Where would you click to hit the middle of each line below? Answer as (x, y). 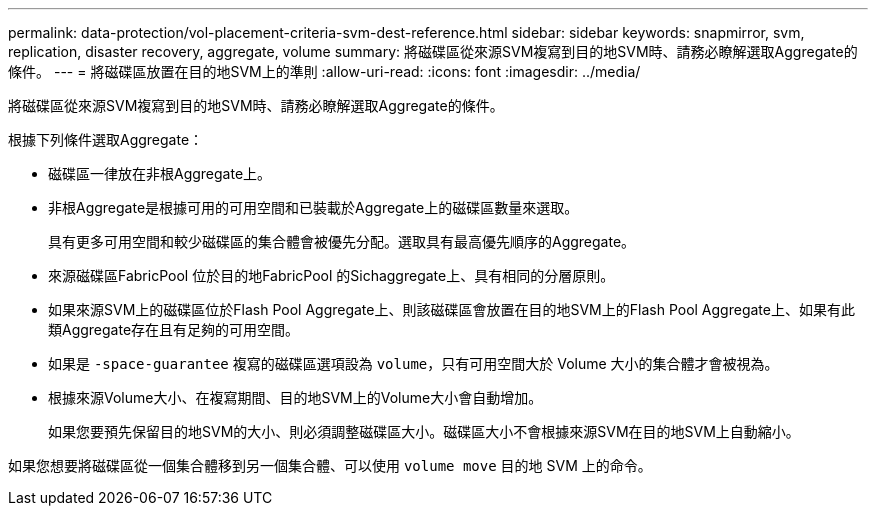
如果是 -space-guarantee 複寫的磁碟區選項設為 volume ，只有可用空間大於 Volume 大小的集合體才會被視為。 (413, 363)
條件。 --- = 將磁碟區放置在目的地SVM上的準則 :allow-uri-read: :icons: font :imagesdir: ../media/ (324, 71)
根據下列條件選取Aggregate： (106, 139)
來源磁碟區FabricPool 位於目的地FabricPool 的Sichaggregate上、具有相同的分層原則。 (331, 275)
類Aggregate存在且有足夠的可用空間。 (174, 329)
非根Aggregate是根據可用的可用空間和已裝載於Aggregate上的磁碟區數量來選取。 (313, 207)
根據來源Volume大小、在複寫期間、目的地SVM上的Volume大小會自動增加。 (295, 397)
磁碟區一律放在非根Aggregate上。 (160, 173)
